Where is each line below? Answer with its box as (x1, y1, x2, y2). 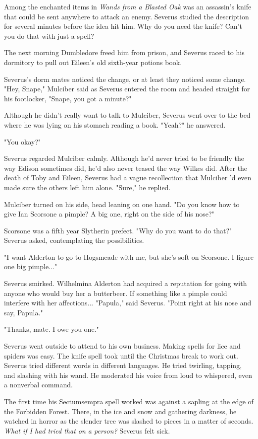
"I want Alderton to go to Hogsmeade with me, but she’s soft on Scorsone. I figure (4, 251, 254, 262)
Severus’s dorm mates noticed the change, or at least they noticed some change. (4, 73, 246, 84)
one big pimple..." (4, 261, 57, 272)
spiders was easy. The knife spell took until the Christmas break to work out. (4, 350, 238, 361)
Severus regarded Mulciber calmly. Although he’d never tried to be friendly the (4, 153, 244, 163)
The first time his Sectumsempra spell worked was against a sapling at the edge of (4, 396, 254, 406)
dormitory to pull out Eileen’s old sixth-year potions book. (4, 57, 182, 67)
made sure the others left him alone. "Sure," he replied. (4, 182, 171, 192)
